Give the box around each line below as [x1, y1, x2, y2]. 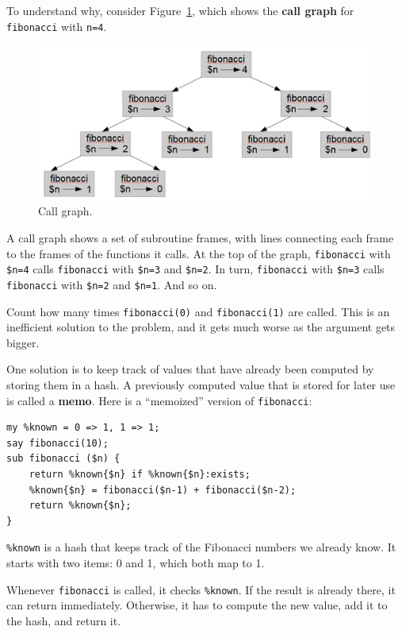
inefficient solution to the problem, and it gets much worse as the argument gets [6, 319, 396, 335]
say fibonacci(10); [6, 437, 109, 449]
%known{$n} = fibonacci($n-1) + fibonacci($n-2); [29, 484, 297, 496]
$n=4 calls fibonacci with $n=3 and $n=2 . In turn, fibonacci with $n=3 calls [6, 261, 385, 277]
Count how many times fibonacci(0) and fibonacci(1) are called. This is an [6, 303, 390, 319]
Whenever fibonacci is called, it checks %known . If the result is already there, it [6, 581, 396, 597]
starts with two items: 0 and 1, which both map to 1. [6, 555, 265, 571]
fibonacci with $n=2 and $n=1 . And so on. [6, 276, 217, 292]
